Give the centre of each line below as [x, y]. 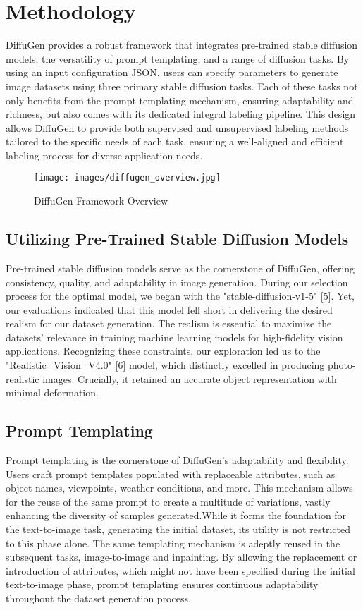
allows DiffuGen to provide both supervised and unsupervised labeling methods [177, 127]
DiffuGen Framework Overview [101, 201]
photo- [342, 365]
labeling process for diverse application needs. [104, 155]
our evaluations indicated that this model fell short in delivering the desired [169, 309]
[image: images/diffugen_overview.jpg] [127, 178]
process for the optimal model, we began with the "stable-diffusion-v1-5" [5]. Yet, [180, 296]
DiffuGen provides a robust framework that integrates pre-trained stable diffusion [182, 45]
